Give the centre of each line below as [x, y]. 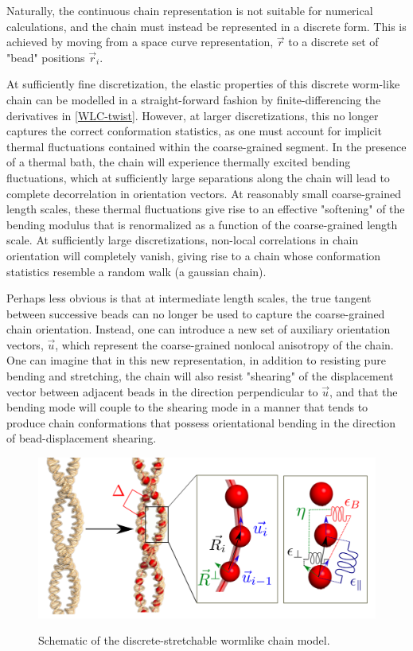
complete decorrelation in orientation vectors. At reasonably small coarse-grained [204, 193]
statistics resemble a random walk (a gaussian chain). [136, 271]
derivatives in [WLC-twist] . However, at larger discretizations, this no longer [193, 115]
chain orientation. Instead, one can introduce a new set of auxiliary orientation [199, 329]
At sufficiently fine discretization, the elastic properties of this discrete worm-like [203, 84]
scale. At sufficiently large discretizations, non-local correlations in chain [183, 240]
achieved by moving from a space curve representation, [140, 42]
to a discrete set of [333, 42]
